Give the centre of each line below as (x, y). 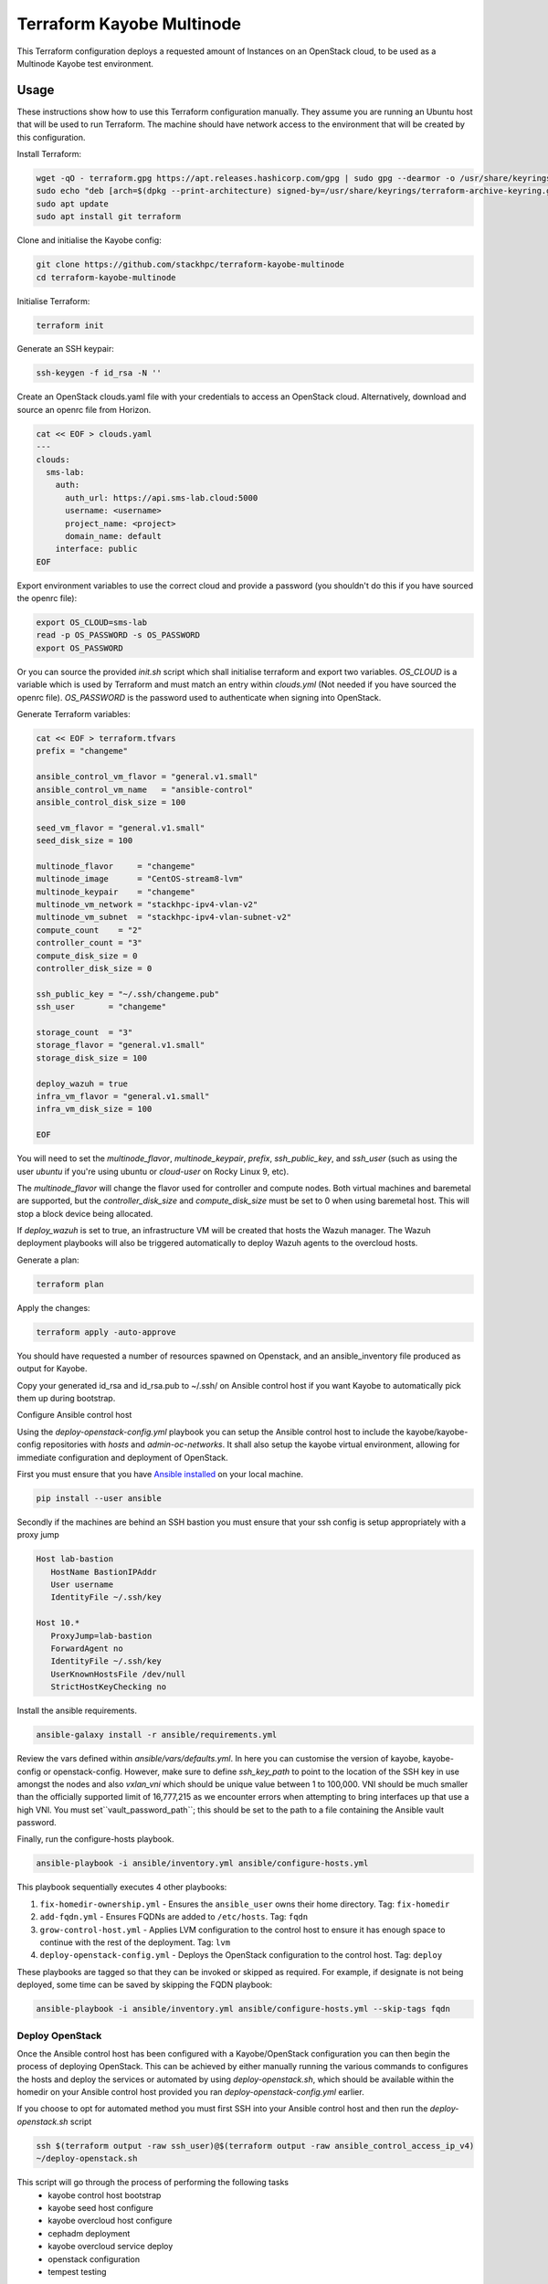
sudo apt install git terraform (109, 217)
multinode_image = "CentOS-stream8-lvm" (140, 879)
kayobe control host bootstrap (105, 2195)
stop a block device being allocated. (85, 1213)
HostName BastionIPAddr (104, 1572)
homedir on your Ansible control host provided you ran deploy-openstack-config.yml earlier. (190, 2092)
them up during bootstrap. (66, 1398)
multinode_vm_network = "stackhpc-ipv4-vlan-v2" (147, 905)
